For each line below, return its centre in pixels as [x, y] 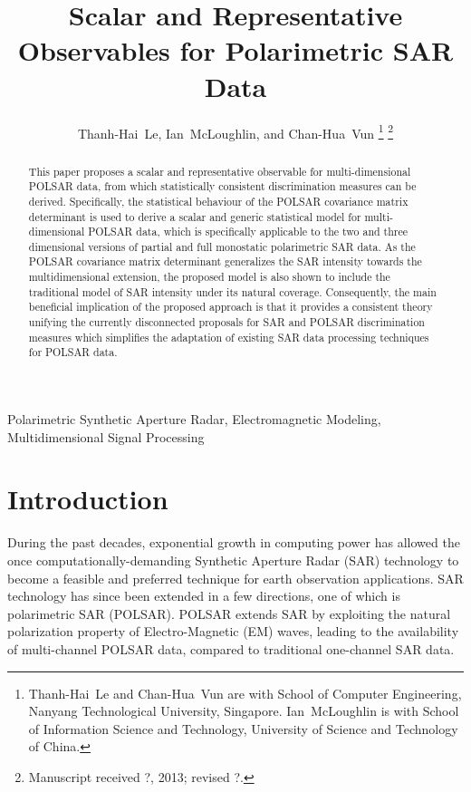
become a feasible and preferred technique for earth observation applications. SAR [235, 578]
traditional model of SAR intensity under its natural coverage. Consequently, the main [232, 291]
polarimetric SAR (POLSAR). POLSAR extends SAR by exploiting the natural [229, 613]
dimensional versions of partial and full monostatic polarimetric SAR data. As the [222, 246]
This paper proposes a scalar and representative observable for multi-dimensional [220, 171]
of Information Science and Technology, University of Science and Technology [243, 728]
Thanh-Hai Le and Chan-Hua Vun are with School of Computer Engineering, [245, 693]
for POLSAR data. [73, 352]
